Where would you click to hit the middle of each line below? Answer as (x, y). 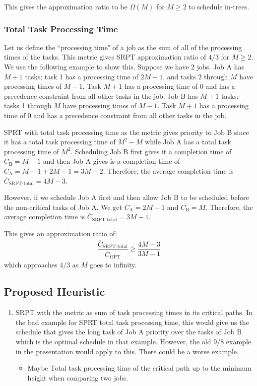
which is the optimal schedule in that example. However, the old (113, 341)
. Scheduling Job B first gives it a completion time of (151, 151)
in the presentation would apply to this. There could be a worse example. (127, 351)
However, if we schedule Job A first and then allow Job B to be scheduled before (127, 197)
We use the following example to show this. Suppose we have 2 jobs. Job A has (124, 66)
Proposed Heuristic (55, 291)
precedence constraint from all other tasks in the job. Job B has (101, 96)
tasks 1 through (28, 105)
